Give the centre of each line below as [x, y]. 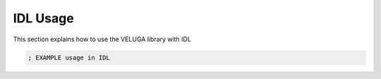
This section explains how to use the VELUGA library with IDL [102, 39]
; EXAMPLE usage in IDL [69, 57]
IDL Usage [43, 18]
